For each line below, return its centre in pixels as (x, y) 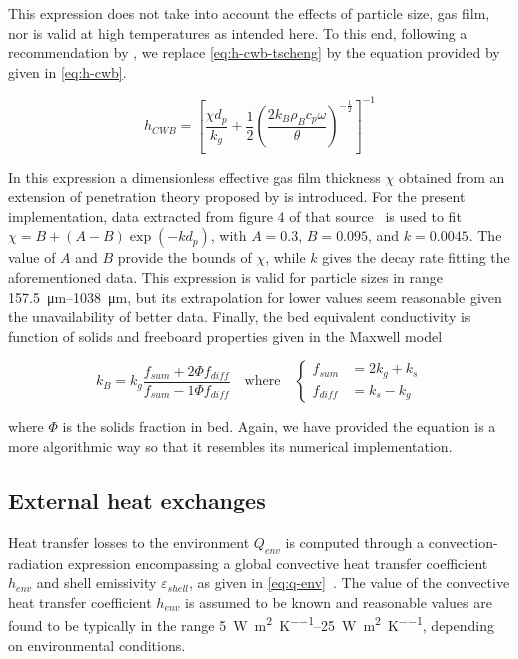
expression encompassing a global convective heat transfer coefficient (277, 562)
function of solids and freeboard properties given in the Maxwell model (225, 335)
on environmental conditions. (97, 644)
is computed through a (355, 541)
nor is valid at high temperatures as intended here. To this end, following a (238, 32)
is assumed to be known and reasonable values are (338, 601)
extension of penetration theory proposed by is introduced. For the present (237, 196)
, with (228, 235)
